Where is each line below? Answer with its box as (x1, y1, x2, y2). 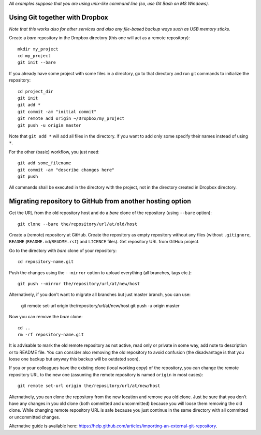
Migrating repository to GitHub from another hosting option (9, 197, 191, 205)
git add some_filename (17, 160, 72, 166)
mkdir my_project (17, 46, 58, 52)
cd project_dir (17, 89, 54, 94)
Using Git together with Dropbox (9, 13, 108, 21)
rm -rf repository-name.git (17, 332, 84, 337)
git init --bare (17, 60, 56, 65)
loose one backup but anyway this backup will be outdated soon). (9, 356, 140, 362)
